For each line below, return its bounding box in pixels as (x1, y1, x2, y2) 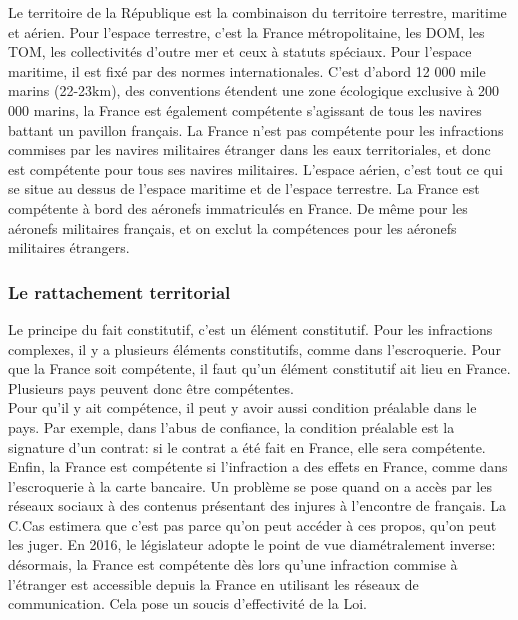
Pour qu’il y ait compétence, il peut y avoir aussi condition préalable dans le (8, 397, 477, 418)
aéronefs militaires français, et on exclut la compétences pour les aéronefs (8, 217, 457, 238)
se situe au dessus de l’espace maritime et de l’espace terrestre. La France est (8, 178, 480, 199)
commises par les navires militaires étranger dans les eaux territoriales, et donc (8, 139, 491, 160)
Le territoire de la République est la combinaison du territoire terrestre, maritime (8, 2, 507, 22)
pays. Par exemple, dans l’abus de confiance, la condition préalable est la (8, 416, 455, 437)
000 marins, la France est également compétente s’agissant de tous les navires (8, 99, 482, 120)
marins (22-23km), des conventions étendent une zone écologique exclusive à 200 (8, 80, 500, 101)
